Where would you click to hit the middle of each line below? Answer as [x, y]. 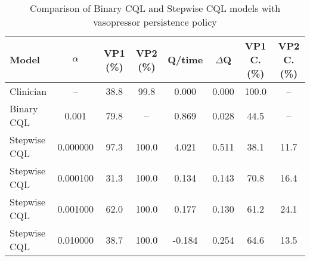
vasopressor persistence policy [155, 22]
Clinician [28, 91]
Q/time [185, 59]
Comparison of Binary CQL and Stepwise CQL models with [155, 8]
